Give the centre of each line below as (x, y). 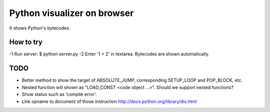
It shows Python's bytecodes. (40, 28)
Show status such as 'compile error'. (59, 94)
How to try (26, 42)
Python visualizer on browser (71, 13)
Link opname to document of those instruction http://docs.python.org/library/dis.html (109, 101)
